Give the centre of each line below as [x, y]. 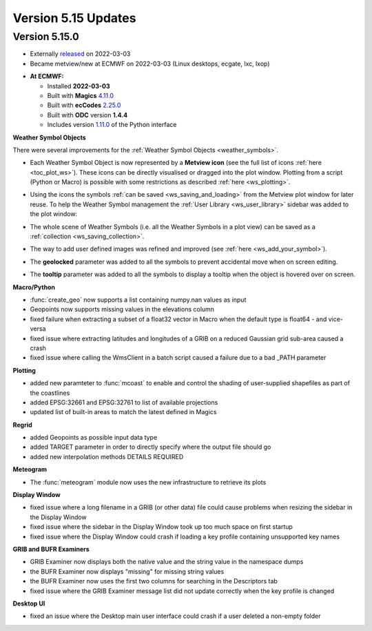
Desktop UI [29, 603]
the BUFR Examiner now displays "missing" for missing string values [127, 571]
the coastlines [50, 393]
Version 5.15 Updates [74, 18]
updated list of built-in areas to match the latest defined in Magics [123, 412]
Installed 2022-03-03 [79, 86]
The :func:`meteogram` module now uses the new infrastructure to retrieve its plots [148, 482]
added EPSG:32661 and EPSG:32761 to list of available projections [124, 402]
